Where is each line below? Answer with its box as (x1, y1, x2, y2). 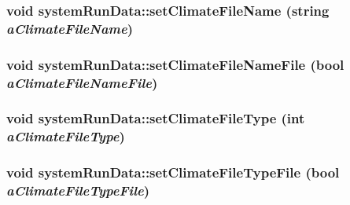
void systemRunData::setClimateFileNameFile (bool (6, 54, 344, 74)
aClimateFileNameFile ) (6, 72, 158, 92)
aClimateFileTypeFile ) (6, 181, 150, 200)
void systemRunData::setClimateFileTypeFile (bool (6, 163, 340, 182)
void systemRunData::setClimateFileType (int (6, 108, 305, 128)
